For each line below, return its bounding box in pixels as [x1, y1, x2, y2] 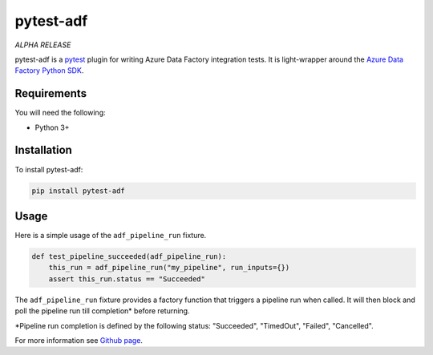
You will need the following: [14, 108, 106, 118]
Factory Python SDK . [14, 66, 84, 75]
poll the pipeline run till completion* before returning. [14, 306, 190, 316]
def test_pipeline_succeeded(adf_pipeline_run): [31, 252, 227, 260]
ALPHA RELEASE [14, 40, 71, 50]
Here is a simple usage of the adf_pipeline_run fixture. [14, 231, 207, 240]
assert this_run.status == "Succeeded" [48, 274, 206, 284]
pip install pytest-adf [31, 186, 126, 196]
